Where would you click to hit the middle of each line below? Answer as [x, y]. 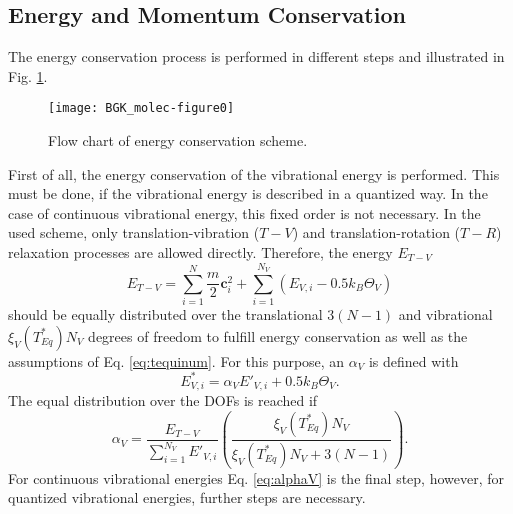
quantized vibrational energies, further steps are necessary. [187, 497]
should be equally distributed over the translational [165, 314]
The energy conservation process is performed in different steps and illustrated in [256, 56]
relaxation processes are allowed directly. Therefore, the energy [200, 252]
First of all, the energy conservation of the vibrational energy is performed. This [254, 173]
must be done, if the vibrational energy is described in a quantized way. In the [248, 193]
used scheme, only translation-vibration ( [134, 232]
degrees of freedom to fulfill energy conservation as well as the [278, 335]
